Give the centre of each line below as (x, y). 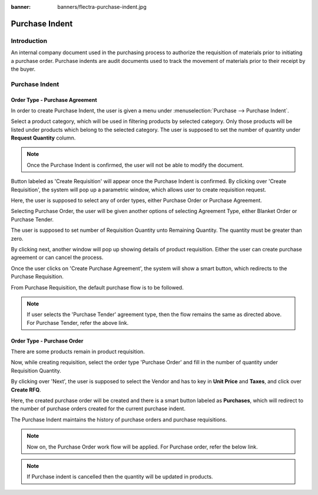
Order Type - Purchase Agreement (54, 99)
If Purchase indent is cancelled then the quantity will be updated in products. (120, 477)
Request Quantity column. (43, 138)
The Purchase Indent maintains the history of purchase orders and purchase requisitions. (119, 419)
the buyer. (23, 69)
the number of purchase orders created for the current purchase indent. (98, 408)
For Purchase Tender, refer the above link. (78, 323)
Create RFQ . (26, 390)
